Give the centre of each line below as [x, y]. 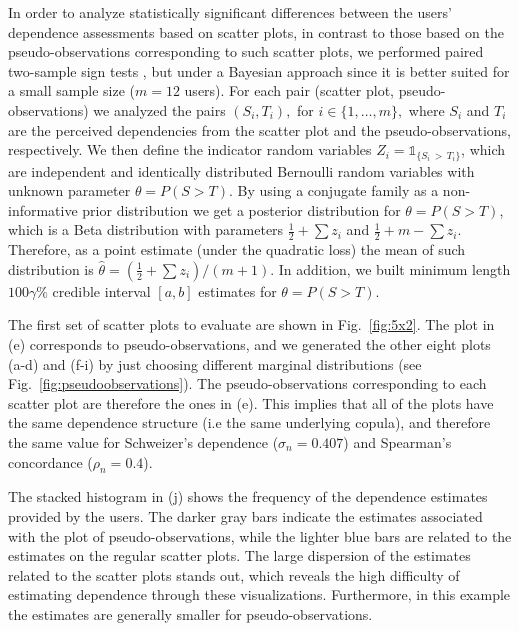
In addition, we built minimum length [394, 268]
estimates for [237, 290]
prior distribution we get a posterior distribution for [241, 209]
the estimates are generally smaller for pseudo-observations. [190, 613]
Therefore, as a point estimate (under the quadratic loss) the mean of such [237, 249]
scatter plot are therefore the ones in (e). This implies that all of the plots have [251, 402]
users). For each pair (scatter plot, [289, 90]
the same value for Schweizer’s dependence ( [143, 441]
